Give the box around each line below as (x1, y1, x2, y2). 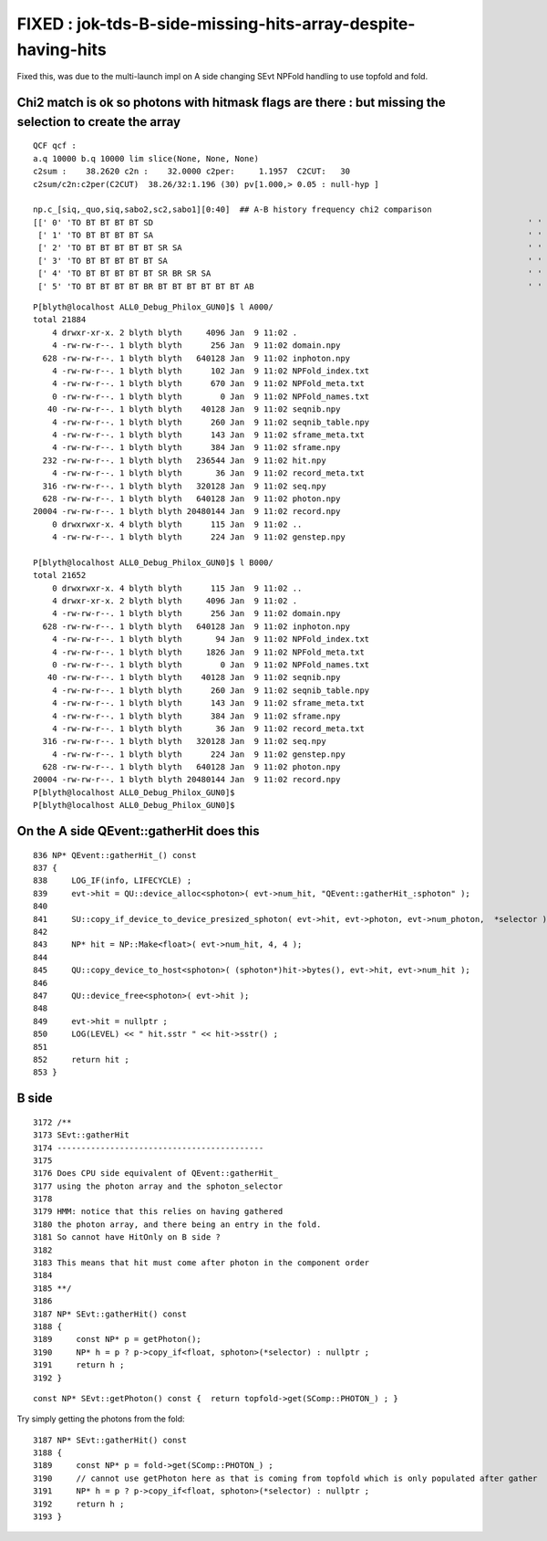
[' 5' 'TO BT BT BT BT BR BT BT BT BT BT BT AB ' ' (37, 281, 542, 291)
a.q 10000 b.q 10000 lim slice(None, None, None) (33, 153, 260, 163)
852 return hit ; (33, 1054, 129, 1064)
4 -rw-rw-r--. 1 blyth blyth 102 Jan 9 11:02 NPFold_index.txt (51, 365, 370, 376)
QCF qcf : (33, 141, 77, 151)
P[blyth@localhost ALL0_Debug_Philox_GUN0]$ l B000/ (33, 557, 273, 568)
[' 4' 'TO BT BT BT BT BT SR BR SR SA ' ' (37, 268, 542, 278)
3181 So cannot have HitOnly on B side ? (33, 1232, 221, 1242)
